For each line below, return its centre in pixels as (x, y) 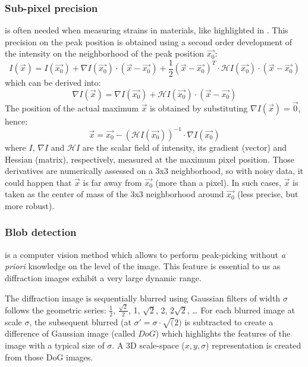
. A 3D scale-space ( (148, 345)
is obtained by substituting (199, 108)
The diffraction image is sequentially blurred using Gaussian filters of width (143, 298)
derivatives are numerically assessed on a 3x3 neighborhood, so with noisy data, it (154, 171)
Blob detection (41, 232)
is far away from (112, 182)
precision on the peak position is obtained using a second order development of (149, 41)
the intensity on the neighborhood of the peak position (105, 53)
